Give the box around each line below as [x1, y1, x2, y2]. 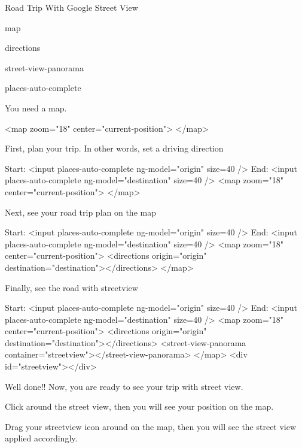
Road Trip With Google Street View [5, 1, 138, 13]
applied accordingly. [5, 432, 78, 444]
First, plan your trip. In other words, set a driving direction [5, 142, 224, 155]
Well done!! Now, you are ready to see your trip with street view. [5, 380, 243, 392]
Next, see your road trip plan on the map [5, 205, 156, 218]
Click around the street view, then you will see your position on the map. [5, 400, 274, 413]
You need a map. [5, 101, 67, 114]
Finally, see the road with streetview [5, 281, 138, 293]
